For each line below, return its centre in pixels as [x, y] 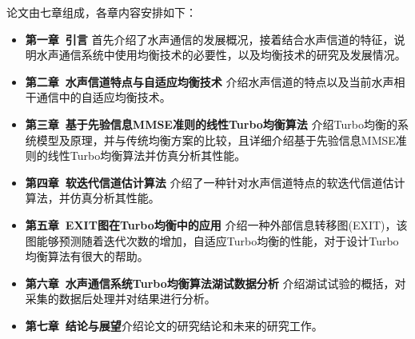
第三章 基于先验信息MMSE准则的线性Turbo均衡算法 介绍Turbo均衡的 [211, 124]
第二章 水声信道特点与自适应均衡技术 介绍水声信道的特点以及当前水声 [209, 81]
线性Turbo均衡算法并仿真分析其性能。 [147, 156]
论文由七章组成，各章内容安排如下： [102, 12]
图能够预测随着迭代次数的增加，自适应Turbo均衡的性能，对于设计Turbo [212, 240]
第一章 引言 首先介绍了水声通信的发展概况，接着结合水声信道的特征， [209, 39]
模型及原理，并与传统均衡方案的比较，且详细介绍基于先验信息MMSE [216, 140]
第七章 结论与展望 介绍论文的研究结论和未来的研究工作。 [174, 325]
